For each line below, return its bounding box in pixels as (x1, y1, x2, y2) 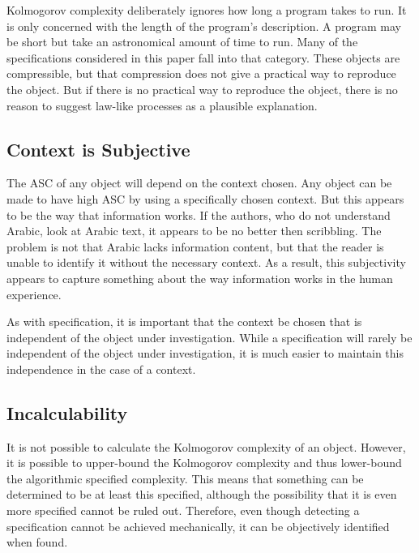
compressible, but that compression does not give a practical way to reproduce (6, 65, 396, 82)
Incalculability (6, 400, 128, 425)
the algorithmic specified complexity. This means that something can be (6, 469, 364, 487)
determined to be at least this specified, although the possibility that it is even (6, 486, 397, 503)
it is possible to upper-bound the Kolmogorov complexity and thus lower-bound (6, 454, 402, 471)
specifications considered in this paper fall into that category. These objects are (6, 49, 400, 66)
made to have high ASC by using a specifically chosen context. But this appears (6, 190, 404, 207)
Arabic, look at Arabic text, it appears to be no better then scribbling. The (6, 222, 382, 239)
